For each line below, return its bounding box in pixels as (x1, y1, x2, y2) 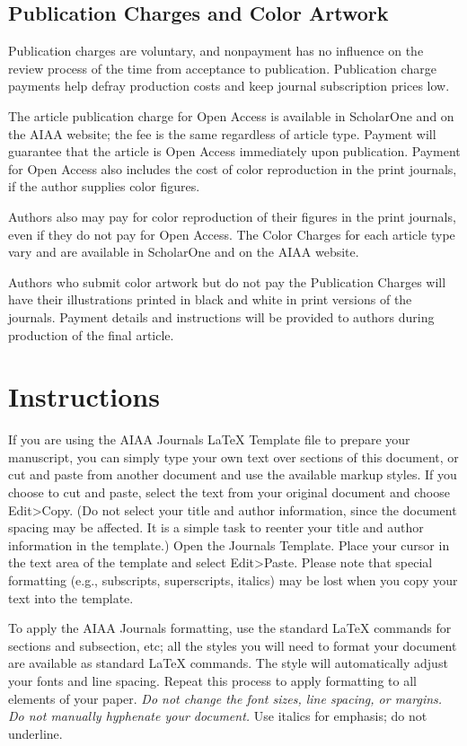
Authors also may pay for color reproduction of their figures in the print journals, (8, 206, 456, 225)
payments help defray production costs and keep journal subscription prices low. (8, 76, 450, 95)
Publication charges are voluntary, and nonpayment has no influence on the (8, 41, 424, 60)
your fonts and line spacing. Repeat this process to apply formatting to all (8, 671, 417, 689)
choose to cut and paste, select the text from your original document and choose (8, 483, 450, 502)
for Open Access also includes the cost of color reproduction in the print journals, (8, 159, 457, 178)
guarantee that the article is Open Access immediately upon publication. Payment (8, 142, 461, 161)
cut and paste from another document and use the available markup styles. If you (8, 465, 457, 484)
